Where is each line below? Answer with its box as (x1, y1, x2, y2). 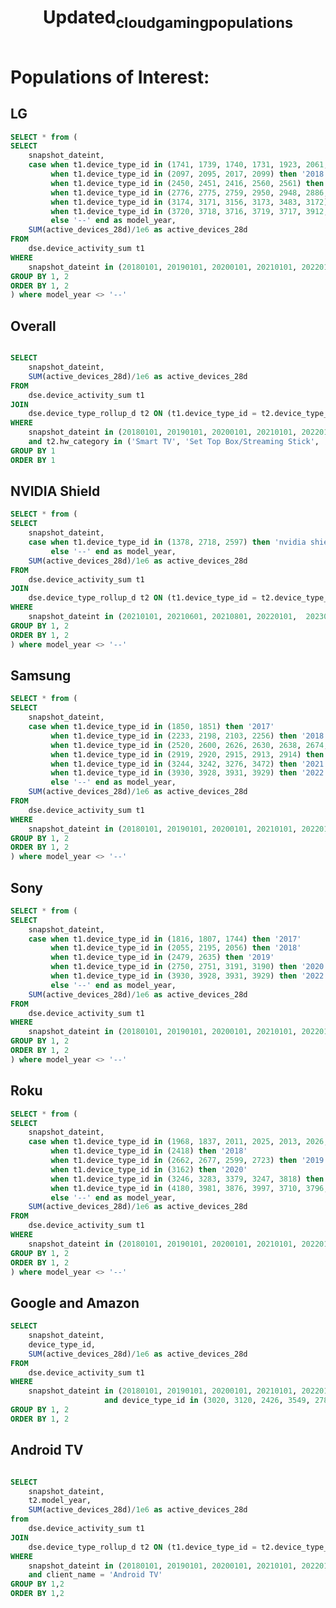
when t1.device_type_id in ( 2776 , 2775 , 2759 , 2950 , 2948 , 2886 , (50, 187, 329, 198)
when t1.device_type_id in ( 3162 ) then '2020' (50, 1164, 248, 1175)
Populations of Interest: (10, 66, 210, 88)
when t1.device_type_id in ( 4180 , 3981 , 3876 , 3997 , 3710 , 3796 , (50, 1183, 329, 1193)
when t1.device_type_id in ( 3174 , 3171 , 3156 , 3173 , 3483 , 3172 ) (50, 197, 329, 207)
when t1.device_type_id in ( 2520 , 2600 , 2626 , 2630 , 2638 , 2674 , (50, 740, 329, 750)
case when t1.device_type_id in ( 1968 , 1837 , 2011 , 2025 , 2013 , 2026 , (28, 1137, 329, 1147)
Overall (10, 317, 57, 335)
